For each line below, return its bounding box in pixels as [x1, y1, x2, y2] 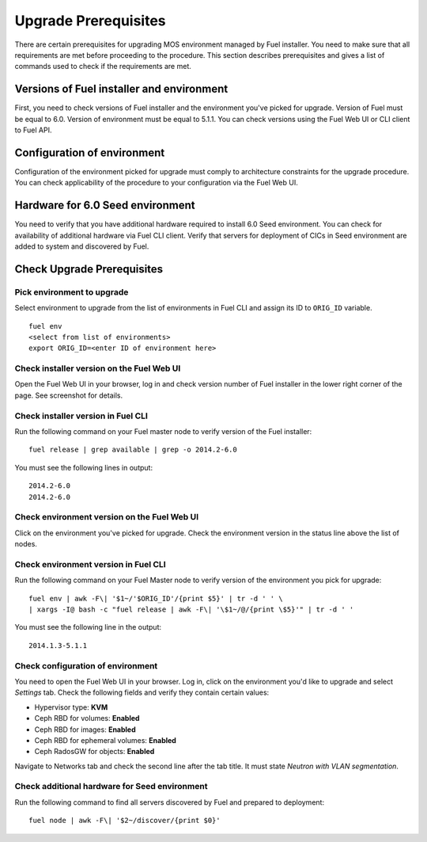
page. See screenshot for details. [14, 391, 123, 400]
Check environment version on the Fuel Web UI [14, 512, 199, 523]
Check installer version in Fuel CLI [14, 410, 148, 421]
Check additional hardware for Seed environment [14, 781, 208, 792]
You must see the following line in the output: [14, 623, 162, 632]
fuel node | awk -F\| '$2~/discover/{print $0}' [28, 816, 221, 825]
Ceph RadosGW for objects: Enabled [34, 747, 155, 756]
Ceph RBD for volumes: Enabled [34, 714, 140, 723]
